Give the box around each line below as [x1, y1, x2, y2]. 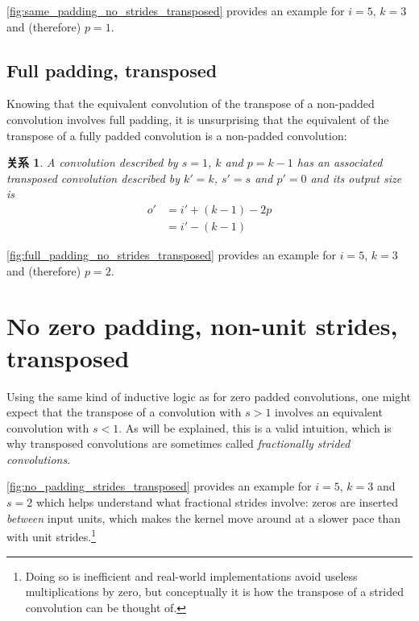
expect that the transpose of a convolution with [6, 404, 242, 420]
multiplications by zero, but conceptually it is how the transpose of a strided [25, 583, 404, 600]
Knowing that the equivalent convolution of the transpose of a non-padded [6, 95, 375, 112]
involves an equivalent [275, 404, 383, 420]
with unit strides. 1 [6, 526, 97, 544]
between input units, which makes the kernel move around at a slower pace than [6, 509, 401, 526]
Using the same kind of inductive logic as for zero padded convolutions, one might [6, 387, 412, 404]
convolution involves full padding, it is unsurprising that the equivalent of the [6, 110, 389, 127]
